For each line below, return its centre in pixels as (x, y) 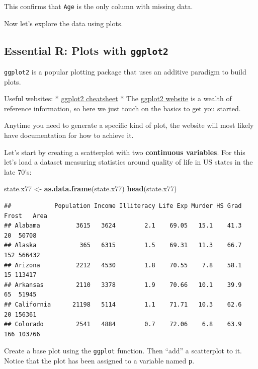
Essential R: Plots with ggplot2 (86, 50)
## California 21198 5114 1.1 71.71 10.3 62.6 (123, 304)
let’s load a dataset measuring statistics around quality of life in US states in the (128, 162)
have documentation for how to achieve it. (69, 135)
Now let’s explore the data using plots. (64, 23)
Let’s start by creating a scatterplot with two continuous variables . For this (125, 152)
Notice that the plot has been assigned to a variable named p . (99, 360)
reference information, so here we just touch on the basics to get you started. (122, 108)
